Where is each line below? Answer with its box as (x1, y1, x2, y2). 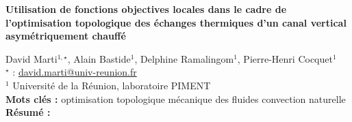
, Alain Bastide (67, 51, 131, 65)
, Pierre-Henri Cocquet (237, 51, 333, 65)
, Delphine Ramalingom (134, 51, 234, 65)
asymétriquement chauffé (5, 29, 126, 43)
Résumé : (5, 105, 51, 119)
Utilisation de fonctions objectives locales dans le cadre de (5, 2, 287, 16)
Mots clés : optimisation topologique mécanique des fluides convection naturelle (5, 91, 346, 106)
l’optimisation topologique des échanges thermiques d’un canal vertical (5, 15, 347, 29)
